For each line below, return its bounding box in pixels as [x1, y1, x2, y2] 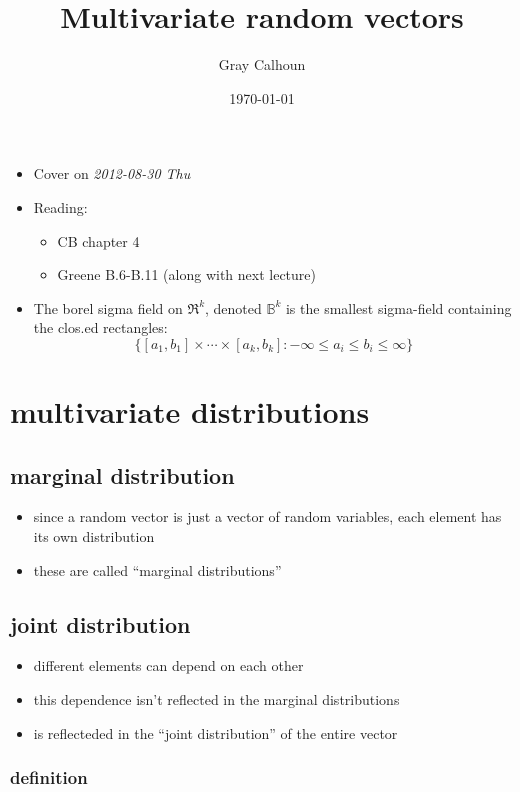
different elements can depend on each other [33, 655, 304, 676]
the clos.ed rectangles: [33, 317, 168, 338]
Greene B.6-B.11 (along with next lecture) [57, 264, 316, 285]
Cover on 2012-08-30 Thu [33, 163, 191, 184]
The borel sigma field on [33, 297, 183, 318]
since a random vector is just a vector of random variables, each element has [33, 506, 502, 527]
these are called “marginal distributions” [33, 559, 282, 580]
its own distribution [33, 526, 155, 547]
